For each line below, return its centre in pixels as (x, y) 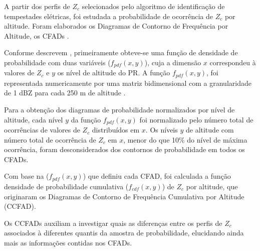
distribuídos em (116, 130)
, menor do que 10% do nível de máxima (185, 139)
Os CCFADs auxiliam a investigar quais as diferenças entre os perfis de (113, 223)
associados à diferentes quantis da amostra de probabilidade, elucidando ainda (124, 233)
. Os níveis (162, 130)
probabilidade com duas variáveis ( (57, 62)
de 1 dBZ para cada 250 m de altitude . (65, 93)
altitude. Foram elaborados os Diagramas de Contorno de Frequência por (116, 26)
